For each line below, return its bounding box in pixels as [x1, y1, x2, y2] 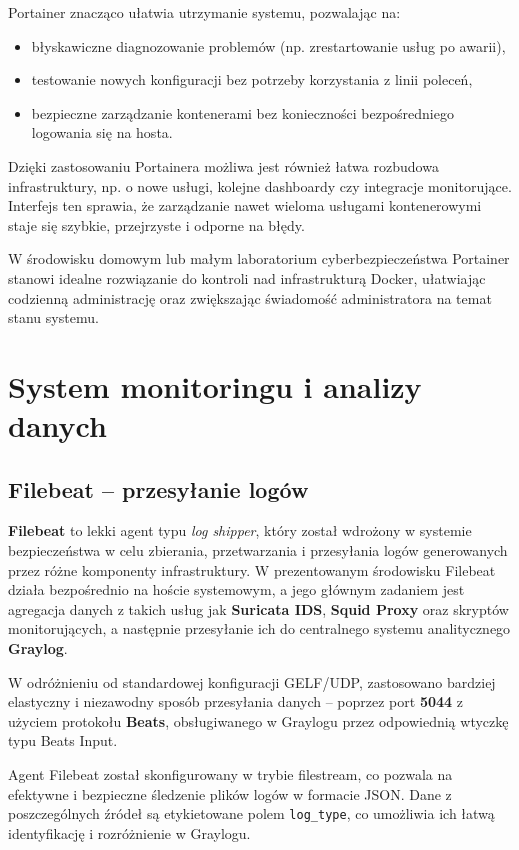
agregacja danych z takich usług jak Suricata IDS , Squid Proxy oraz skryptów [8, 598, 509, 619]
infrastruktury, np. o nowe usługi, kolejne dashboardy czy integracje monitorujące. [8, 175, 512, 196]
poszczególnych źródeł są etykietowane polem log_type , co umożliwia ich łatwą [8, 803, 495, 824]
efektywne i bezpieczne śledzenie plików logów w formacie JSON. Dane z [8, 783, 452, 804]
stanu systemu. [8, 307, 99, 328]
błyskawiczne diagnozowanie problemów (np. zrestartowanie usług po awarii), [31, 35, 506, 56]
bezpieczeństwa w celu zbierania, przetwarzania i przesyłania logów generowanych [8, 540, 508, 561]
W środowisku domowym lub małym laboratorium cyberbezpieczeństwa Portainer [8, 248, 510, 269]
